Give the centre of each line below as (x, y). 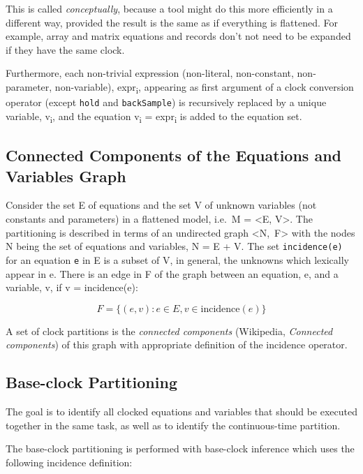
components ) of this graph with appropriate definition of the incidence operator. (177, 345)
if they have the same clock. (65, 49)
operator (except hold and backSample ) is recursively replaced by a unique (166, 102)
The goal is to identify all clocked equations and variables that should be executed (181, 412)
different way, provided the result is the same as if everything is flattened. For (172, 22)
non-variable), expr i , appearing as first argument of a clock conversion (204, 87)
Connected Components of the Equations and (174, 155)
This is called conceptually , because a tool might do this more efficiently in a (169, 8)
